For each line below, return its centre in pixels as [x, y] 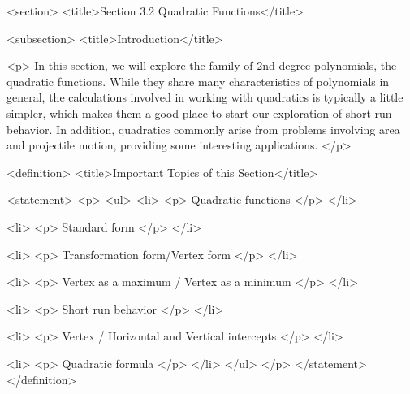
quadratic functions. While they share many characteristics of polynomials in [198, 81]
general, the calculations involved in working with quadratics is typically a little [205, 97]
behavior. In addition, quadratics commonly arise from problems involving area [203, 129]
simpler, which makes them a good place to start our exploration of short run [199, 113]
